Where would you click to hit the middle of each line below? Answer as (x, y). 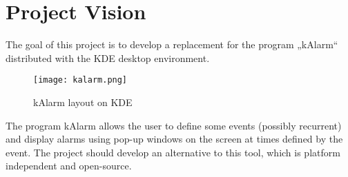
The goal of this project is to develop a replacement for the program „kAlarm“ (172, 44)
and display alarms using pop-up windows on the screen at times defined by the (174, 139)
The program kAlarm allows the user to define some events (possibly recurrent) (174, 125)
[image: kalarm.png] (80, 80)
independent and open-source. (69, 166)
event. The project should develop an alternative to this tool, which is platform (173, 152)
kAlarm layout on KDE (83, 102)
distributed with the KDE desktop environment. (108, 58)
